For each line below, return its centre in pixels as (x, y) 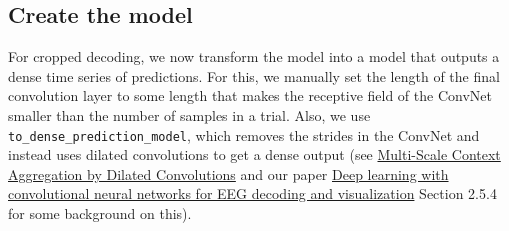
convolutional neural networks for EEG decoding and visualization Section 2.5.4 (252, 193)
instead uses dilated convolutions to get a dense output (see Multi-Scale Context (254, 154)
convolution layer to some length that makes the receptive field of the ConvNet (250, 95)
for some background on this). (100, 213)
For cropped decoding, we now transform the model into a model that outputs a (254, 56)
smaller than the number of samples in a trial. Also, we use (189, 114)
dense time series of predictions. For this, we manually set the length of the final (254, 75)
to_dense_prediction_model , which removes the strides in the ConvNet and (244, 134)
